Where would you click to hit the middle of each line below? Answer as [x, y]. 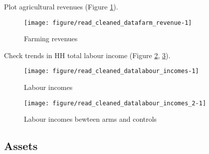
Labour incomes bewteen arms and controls [91, 119]
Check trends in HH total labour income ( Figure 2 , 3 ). [87, 55]
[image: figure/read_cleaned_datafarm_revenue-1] [108, 23]
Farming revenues [51, 38]
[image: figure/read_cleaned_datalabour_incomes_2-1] [115, 103]
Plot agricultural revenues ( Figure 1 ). [61, 6]
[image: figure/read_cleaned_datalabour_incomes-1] [111, 71]
